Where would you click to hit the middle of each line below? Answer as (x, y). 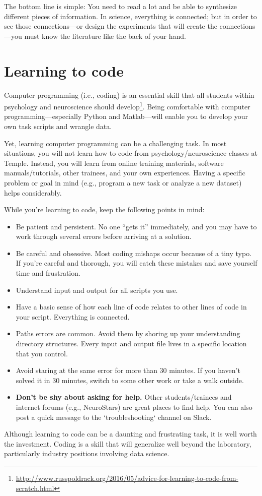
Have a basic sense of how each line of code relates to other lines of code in (131, 307)
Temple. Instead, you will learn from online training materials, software (114, 163)
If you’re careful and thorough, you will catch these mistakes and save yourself (137, 263)
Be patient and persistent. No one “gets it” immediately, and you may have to (136, 226)
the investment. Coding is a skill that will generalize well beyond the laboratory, (128, 443)
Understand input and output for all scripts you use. (97, 290)
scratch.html (35, 488)
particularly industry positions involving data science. (87, 453)
